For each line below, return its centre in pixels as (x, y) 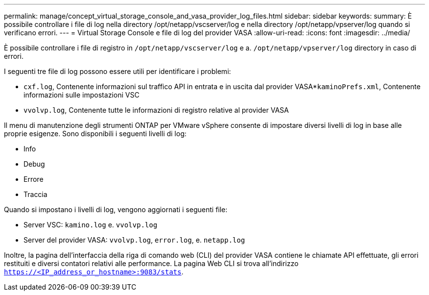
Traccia (36, 194)
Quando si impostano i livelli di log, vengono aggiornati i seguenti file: (116, 209)
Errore (34, 179)
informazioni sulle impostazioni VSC (82, 95)
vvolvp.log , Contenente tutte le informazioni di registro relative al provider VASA (156, 110)
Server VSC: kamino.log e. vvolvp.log (91, 225)
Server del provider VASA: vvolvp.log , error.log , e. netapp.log (134, 240)
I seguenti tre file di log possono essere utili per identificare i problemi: (118, 71)
